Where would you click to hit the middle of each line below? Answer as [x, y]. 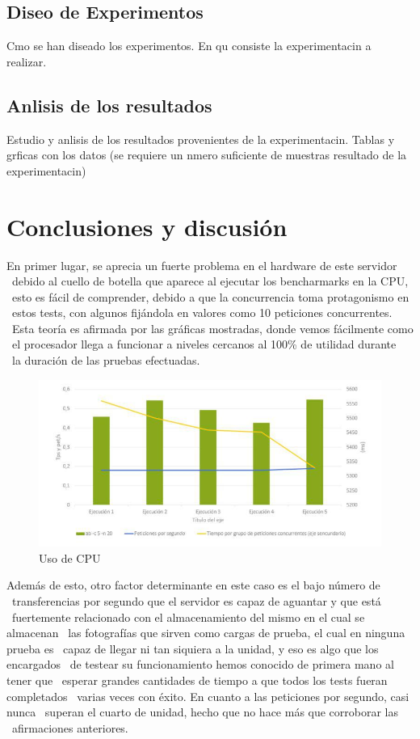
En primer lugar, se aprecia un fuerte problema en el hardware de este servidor [202, 265]
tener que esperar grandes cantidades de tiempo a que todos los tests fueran [197, 680]
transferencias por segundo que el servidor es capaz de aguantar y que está [196, 601]
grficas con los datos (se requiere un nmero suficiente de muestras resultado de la [207, 155]
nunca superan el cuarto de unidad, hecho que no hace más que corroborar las [203, 712]
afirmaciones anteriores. [70, 727]
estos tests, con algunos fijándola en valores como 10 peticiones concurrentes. [202, 312]
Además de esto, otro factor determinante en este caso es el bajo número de [193, 585]
